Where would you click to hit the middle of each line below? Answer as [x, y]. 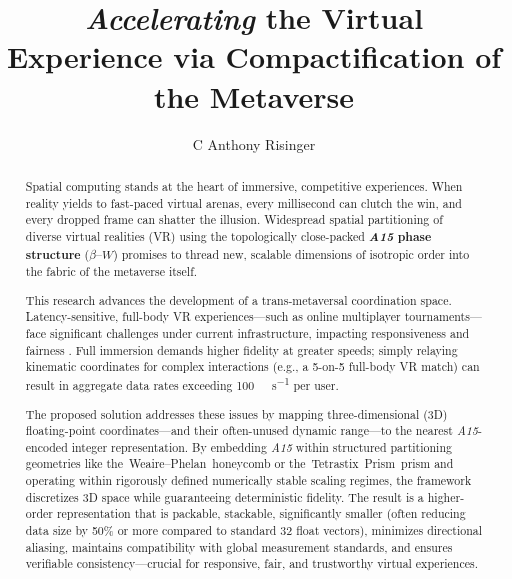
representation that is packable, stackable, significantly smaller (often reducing [261, 513]
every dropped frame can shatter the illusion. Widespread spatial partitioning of [234, 219]
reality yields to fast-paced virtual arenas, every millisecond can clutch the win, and [243, 202]
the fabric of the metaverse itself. [111, 271]
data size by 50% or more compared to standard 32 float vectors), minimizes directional [254, 530]
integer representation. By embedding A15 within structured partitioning [261, 446]
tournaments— [443, 316]
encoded [46, 446]
